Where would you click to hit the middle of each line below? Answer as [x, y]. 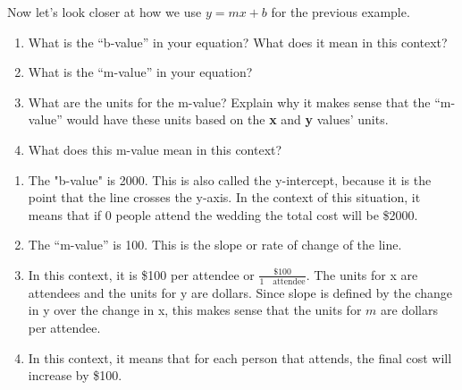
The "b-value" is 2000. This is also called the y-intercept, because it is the [230, 179]
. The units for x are [362, 274]
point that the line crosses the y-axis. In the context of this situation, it [224, 197]
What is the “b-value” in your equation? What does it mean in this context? [238, 42]
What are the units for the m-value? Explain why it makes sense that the [229, 102]
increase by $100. [75, 375]
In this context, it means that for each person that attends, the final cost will [240, 357]
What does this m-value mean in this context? [155, 149]
